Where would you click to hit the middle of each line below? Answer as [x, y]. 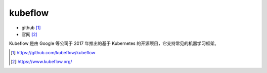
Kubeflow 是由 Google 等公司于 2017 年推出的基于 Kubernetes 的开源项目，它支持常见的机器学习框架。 [114, 43]
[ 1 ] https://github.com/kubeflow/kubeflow [53, 52]
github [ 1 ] [31, 28]
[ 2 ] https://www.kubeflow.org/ [42, 62]
